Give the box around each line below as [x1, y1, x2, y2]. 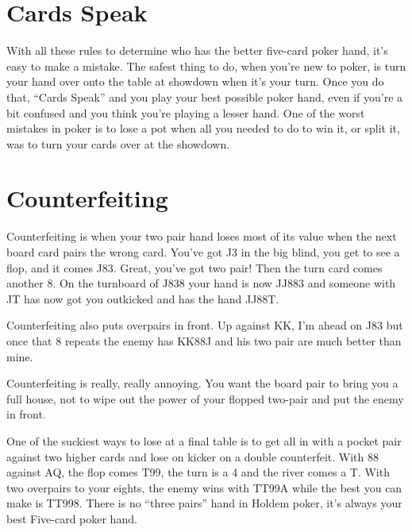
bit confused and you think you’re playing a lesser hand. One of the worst [6, 104, 365, 121]
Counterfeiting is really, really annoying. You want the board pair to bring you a [6, 375, 399, 391]
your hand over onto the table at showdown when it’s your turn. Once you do [6, 73, 384, 90]
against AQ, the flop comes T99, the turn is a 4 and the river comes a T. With [6, 464, 390, 480]
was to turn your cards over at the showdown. [6, 135, 230, 152]
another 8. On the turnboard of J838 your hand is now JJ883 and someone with [6, 275, 396, 291]
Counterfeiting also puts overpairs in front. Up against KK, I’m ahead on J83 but [6, 317, 403, 333]
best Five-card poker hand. [6, 510, 137, 526]
